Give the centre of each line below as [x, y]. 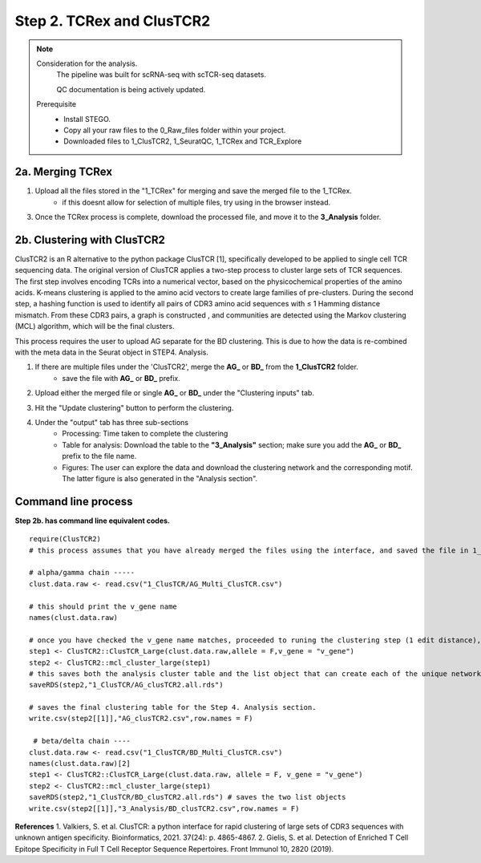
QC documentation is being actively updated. [131, 89]
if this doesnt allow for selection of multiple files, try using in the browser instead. [196, 202]
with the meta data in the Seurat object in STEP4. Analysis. [111, 352]
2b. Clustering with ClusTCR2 [90, 239]
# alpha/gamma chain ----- [82, 573]
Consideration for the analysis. [87, 63]
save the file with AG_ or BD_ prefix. [121, 378]
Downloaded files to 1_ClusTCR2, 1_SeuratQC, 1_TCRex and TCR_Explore [183, 141]
